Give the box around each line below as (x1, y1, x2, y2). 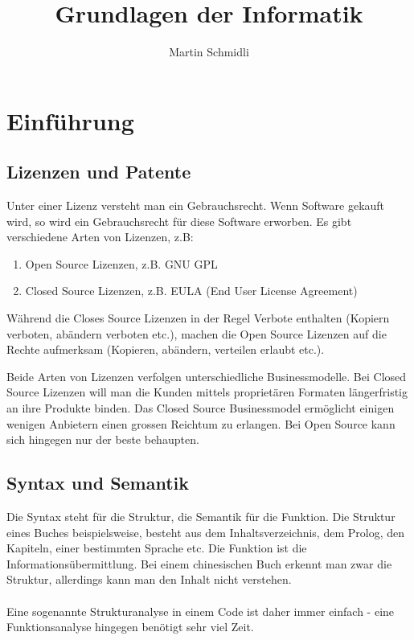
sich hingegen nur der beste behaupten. (6, 431, 199, 448)
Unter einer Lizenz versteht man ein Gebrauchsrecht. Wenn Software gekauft (6, 197, 385, 214)
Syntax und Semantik (6, 470, 190, 495)
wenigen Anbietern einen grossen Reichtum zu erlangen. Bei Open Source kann (6, 415, 396, 432)
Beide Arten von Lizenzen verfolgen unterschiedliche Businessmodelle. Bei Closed (6, 367, 407, 384)
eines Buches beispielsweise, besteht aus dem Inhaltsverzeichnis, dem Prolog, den (6, 523, 404, 540)
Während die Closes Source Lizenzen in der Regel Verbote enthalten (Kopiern (6, 310, 390, 326)
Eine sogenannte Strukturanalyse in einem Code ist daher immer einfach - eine (6, 602, 395, 619)
